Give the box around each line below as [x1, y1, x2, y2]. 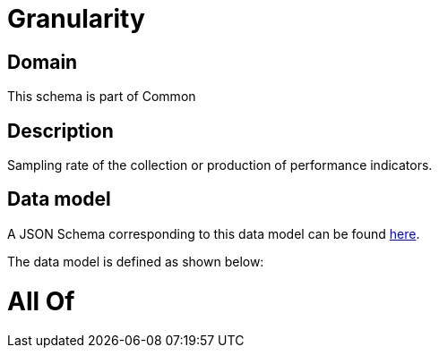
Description [7, 119, 114, 142]
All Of [7, 285, 75, 317]
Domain [7, 50, 78, 73]
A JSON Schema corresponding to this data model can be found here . [7, 225, 420, 241]
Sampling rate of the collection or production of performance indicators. [7, 157, 433, 173]
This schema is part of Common [7, 89, 196, 105]
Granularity [7, 4, 145, 34]
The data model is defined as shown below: [7, 253, 264, 269]
